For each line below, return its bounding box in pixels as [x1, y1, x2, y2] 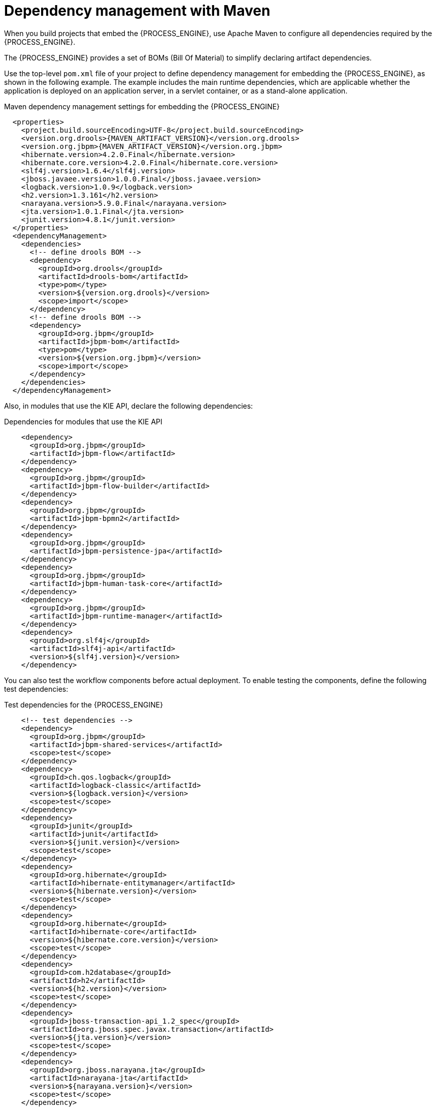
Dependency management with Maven [4, 2, 271, 19]
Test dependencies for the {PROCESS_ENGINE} [4, 700, 163, 709]
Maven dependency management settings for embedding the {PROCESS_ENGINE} [4, 102, 280, 111]
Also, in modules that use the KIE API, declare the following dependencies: [4, 401, 253, 410]
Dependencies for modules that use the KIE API [4, 417, 162, 426]
